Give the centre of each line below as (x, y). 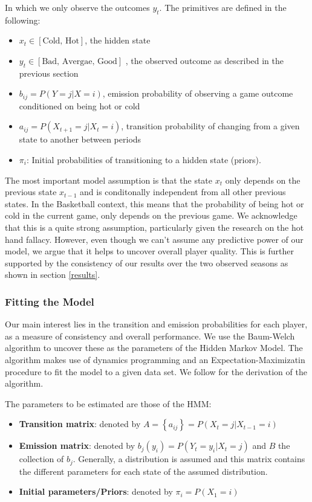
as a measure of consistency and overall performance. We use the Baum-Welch (150, 336)
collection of (41, 459)
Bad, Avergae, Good (80, 61)
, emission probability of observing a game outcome (198, 93)
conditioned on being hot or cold (80, 105)
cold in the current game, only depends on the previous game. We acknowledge (151, 215)
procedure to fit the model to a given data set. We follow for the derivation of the (156, 371)
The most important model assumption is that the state (109, 180)
